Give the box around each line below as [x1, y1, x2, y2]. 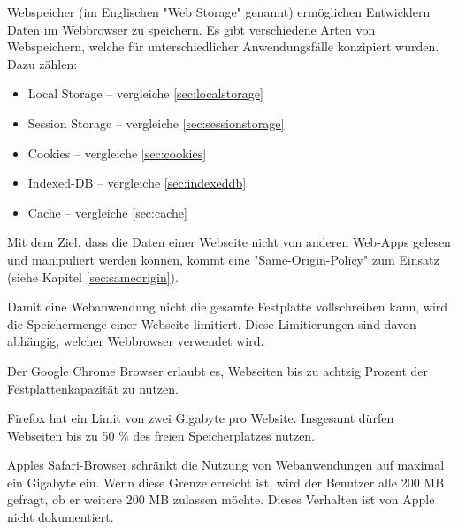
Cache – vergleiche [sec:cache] [27, 203, 187, 221]
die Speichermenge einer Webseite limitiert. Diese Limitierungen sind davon [7, 314, 416, 333]
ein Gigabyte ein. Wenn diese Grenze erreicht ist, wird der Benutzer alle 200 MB [7, 472, 445, 491]
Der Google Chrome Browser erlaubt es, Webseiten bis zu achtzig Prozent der [7, 361, 429, 379]
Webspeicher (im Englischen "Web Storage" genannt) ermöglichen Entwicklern [7, 3, 431, 20]
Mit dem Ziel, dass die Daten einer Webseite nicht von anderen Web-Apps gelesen [7, 233, 451, 251]
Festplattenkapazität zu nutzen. [7, 379, 179, 397]
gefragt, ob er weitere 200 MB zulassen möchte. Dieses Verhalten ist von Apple [7, 490, 435, 509]
